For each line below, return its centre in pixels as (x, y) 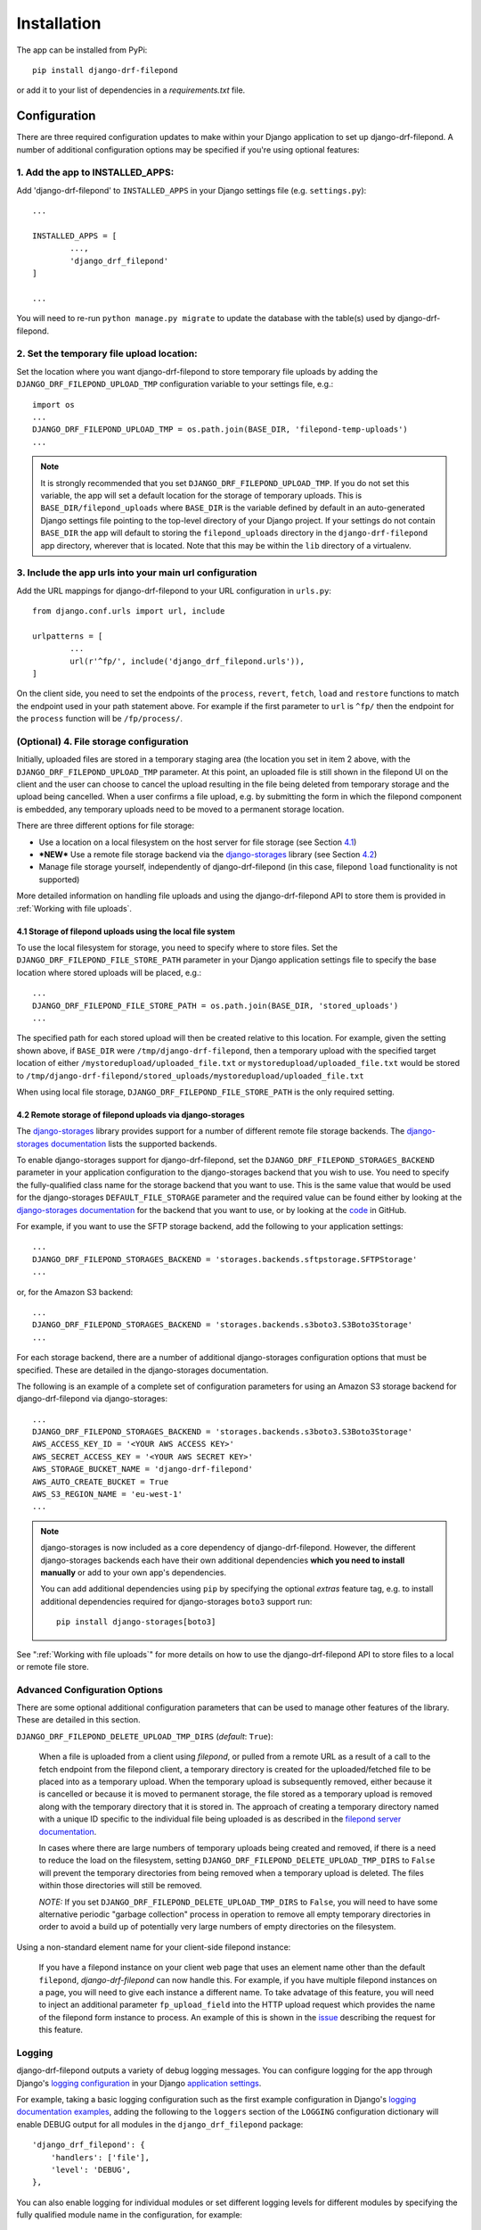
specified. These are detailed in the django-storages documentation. (143, 1370)
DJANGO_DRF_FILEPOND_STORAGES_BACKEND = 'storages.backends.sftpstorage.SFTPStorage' (225, 1259)
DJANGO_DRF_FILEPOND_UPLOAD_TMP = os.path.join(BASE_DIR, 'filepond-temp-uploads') (220, 429)
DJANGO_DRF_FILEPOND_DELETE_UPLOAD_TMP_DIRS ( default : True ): (145, 1736)
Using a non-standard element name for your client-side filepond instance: (154, 1947)
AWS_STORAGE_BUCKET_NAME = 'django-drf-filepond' (143, 1469)
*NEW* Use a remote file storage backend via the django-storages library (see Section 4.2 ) (208, 855)
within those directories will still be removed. (120, 1886)
